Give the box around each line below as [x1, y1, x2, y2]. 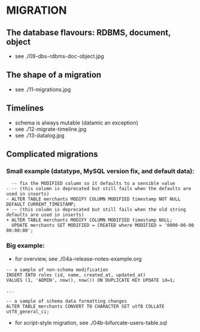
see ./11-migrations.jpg [14, 86, 71, 93]
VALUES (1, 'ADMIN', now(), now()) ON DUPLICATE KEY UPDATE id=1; [6, 277, 175, 283]
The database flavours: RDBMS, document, [6, 28, 171, 38]
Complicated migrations [6, 149, 98, 159]
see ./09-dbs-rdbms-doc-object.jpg [14, 53, 104, 60]
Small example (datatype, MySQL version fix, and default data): [6, 167, 195, 175]
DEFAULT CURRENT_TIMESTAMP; [6, 202, 77, 208]
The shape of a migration [6, 70, 102, 80]
